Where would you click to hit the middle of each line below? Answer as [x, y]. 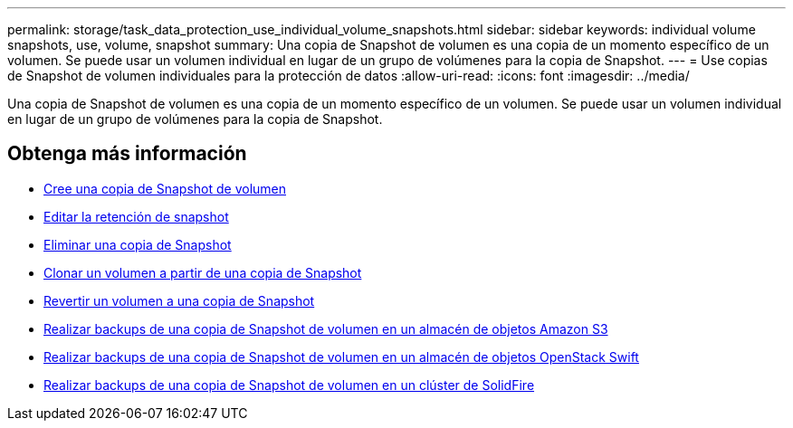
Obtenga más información [127, 154]
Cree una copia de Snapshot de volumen [165, 188]
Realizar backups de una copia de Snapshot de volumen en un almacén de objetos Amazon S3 [326, 328]
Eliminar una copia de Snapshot [138, 244]
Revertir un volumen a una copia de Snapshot [179, 300]
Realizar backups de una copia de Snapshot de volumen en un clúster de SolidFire [289, 385]
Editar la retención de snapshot [136, 216]
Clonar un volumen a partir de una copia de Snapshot [203, 272]
